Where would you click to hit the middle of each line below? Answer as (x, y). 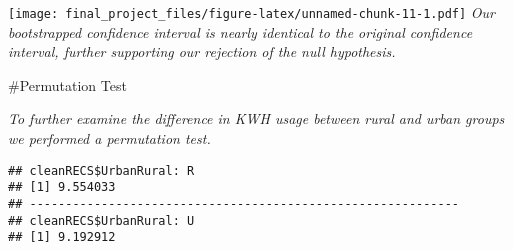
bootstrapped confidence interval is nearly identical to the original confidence (240, 31)
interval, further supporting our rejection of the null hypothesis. (202, 51)
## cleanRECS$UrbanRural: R (101, 170)
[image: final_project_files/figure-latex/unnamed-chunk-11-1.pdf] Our (252, 12)
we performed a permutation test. (109, 138)
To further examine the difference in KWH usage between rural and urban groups (256, 118)
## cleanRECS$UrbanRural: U (101, 220)
